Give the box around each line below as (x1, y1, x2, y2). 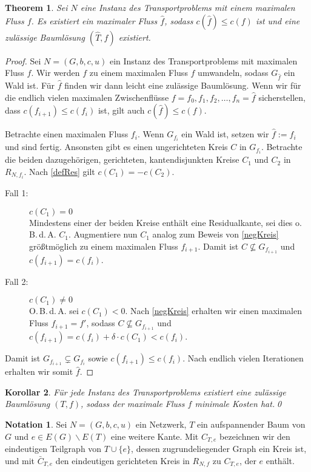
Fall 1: (5, 186, 28, 199)
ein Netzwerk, (135, 418, 187, 431)
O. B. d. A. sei (29, 304, 79, 317)
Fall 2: (5, 275, 28, 287)
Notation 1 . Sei (5, 418, 67, 431)
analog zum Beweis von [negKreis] (152, 228, 279, 241)
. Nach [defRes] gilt (24, 165, 95, 177)
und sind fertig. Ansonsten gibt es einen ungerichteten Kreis (5, 140, 228, 153)
